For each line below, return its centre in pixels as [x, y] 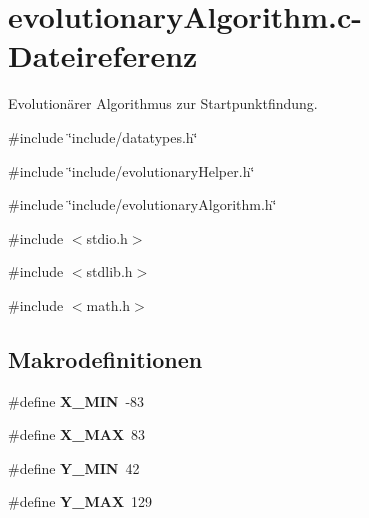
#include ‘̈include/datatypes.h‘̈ [103, 136]
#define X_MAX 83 [77, 434]
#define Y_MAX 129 [80, 501]
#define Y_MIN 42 [74, 467]
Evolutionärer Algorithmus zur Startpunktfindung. [163, 103]
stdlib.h [109, 271]
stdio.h [107, 237]
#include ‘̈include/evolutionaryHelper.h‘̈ [131, 170]
